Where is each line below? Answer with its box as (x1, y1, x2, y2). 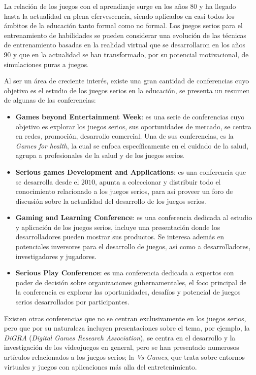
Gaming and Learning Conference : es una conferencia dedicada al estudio (15, 212, 252, 223)
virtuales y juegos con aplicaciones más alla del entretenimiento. (4, 361, 197, 372)
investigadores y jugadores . (15, 251, 96, 261)
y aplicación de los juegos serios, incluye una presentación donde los (15, 222, 220, 232)
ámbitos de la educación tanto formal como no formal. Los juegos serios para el (4, 20, 243, 31)
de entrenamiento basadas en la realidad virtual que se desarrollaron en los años (4, 39, 245, 50)
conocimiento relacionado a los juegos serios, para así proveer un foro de (15, 186, 233, 196)
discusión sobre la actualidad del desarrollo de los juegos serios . (15, 195, 206, 206)
